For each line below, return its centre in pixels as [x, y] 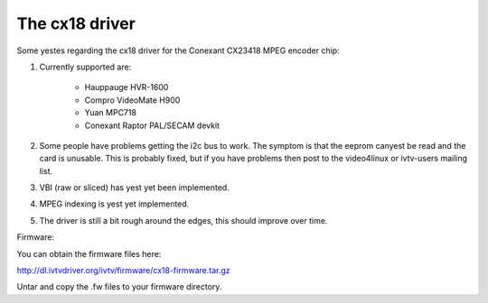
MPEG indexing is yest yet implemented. [114, 204]
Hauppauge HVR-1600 [127, 87]
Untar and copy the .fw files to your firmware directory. [119, 287]
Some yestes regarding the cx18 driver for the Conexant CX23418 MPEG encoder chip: [178, 50]
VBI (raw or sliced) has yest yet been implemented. [134, 188]
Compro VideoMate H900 [132, 100]
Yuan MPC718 [111, 113]
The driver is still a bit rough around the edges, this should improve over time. [183, 220]
